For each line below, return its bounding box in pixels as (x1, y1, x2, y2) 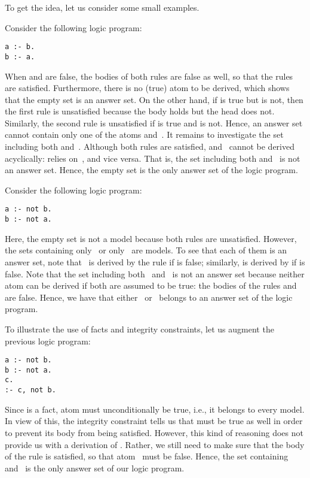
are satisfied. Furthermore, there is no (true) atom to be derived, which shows (5, 81, 290, 94)
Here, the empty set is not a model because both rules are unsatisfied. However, (5, 232, 297, 244)
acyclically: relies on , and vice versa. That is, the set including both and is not (5, 152, 300, 164)
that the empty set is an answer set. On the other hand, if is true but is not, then (5, 93, 303, 105)
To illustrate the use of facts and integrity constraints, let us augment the (5, 322, 274, 335)
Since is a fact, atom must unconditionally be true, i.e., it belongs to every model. (5, 403, 305, 415)
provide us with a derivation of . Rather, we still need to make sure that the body (5, 438, 305, 450)
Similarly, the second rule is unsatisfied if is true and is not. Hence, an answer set (5, 116, 303, 129)
